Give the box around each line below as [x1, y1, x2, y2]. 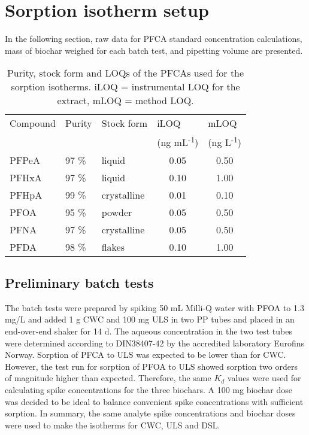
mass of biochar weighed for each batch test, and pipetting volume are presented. [5, 44, 303, 56]
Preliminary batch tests [5, 273, 154, 292]
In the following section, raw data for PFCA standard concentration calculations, [5, 32, 302, 45]
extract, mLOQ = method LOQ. [57, 93, 194, 108]
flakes [101, 239, 125, 254]
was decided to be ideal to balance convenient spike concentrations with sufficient [5, 395, 304, 407]
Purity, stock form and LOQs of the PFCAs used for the [7, 66, 244, 80]
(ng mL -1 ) [157, 133, 199, 150]
